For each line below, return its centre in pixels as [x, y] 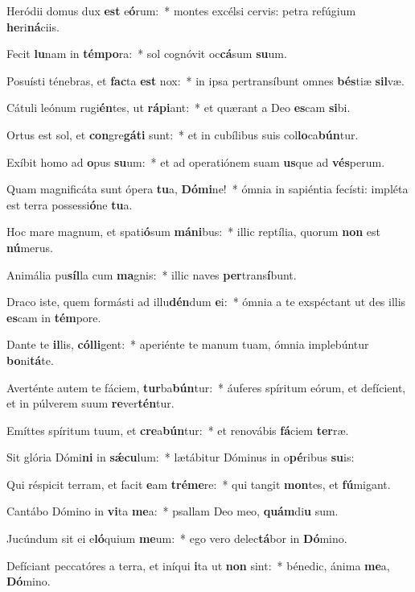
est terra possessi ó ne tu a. [70, 204]
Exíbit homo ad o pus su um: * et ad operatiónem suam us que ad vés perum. [196, 161]
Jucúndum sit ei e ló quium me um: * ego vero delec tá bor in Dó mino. [177, 538]
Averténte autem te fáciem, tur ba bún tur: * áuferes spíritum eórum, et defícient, [206, 387]
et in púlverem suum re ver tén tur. [90, 403]
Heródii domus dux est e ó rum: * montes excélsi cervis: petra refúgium [181, 10]
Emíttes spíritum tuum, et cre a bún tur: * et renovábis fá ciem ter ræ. [178, 430]
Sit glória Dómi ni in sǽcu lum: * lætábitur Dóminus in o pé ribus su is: [181, 457]
